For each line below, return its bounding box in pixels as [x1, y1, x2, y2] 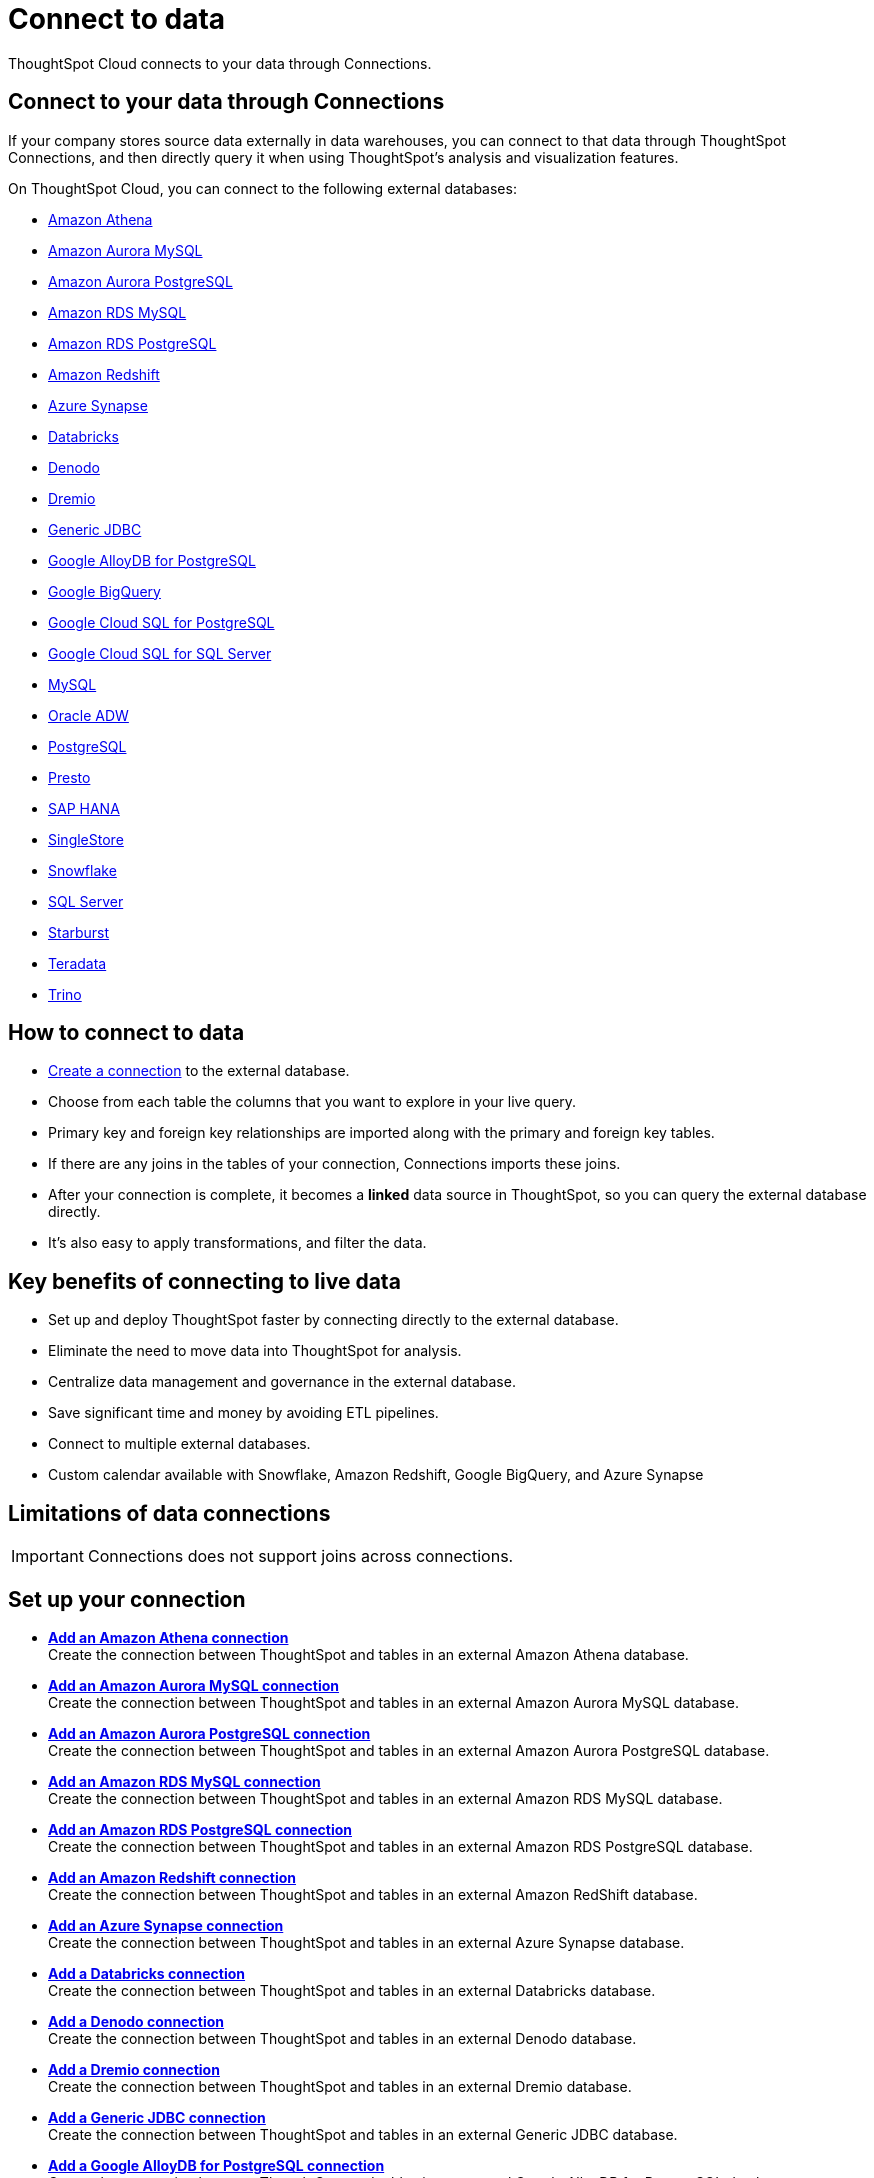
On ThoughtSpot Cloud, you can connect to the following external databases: [8, 179, 517, 197]
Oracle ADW [48, 706, 129, 724]
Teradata [48, 954, 107, 972]
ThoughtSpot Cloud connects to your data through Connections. [8, 54, 432, 72]
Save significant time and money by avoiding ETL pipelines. [48, 1404, 439, 1422]
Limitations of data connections [8, 1500, 331, 1526]
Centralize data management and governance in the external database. [48, 1373, 516, 1391]
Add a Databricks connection [48, 1964, 246, 1982]
